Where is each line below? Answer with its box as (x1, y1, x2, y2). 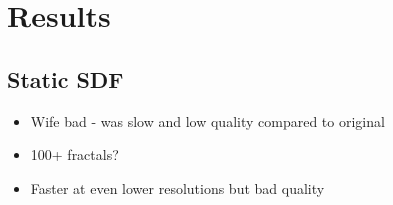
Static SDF (7, 63, 124, 94)
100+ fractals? (30, 144, 119, 165)
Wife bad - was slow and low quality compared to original (30, 110, 385, 131)
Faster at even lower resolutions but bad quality (30, 177, 325, 198)
